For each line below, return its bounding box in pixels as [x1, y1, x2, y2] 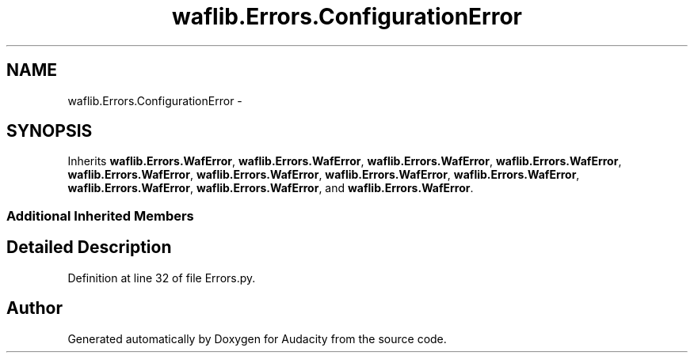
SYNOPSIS [6, 121, 93, 142]
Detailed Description [6, 237, 172, 258]
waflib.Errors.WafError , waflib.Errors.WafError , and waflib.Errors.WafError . [67, 181, 474, 195]
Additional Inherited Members [6, 207, 194, 224]
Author [6, 298, 63, 319]
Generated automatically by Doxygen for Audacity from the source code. [67, 331, 447, 346]
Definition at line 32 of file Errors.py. [67, 270, 256, 285]
